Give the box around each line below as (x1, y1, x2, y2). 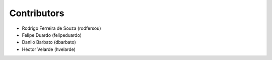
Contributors (9, 8, 65, 19)
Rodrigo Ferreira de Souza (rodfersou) (22, 25, 101, 31)
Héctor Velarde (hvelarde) (22, 46, 76, 52)
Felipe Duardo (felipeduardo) (22, 32, 82, 38)
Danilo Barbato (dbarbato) (22, 39, 77, 45)
